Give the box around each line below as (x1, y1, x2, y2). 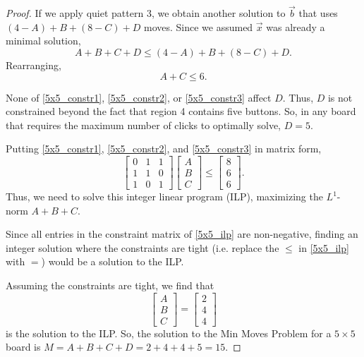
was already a (266, 19, 325, 34)
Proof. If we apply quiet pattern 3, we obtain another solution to (6, 6, 286, 20)
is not (327, 90, 353, 104)
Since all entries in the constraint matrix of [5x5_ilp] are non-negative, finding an (6, 226, 358, 241)
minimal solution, (6, 33, 81, 48)
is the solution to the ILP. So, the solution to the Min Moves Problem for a (6, 325, 332, 340)
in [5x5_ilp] (298, 240, 349, 255)
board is (6, 339, 41, 354)
